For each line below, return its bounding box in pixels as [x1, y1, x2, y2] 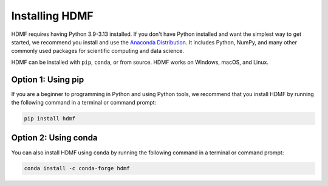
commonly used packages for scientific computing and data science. [11, 47, 185, 55]
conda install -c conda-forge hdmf [24, 165, 130, 172]
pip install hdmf [24, 115, 76, 122]
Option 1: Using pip [11, 74, 84, 84]
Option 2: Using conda [11, 133, 98, 143]
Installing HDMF [11, 9, 94, 22]
